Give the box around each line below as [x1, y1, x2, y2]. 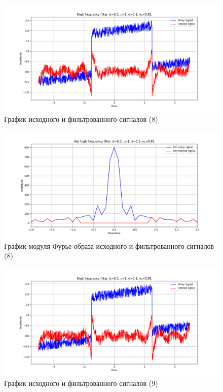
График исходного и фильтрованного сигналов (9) [4, 377, 158, 388]
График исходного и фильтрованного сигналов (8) [4, 113, 158, 124]
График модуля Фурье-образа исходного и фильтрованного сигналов [4, 240, 214, 251]
